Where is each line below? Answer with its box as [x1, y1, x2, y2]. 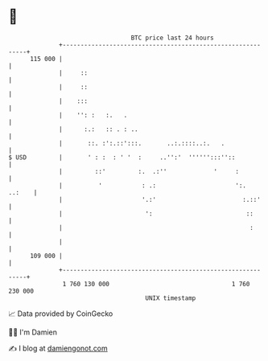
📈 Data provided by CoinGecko [8, 309, 113, 318]
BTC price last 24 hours [130, 34, 215, 42]
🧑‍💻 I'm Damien [8, 327, 58, 337]
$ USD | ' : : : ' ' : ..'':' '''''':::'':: [8, 153, 236, 162]
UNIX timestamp [145, 293, 196, 302]
